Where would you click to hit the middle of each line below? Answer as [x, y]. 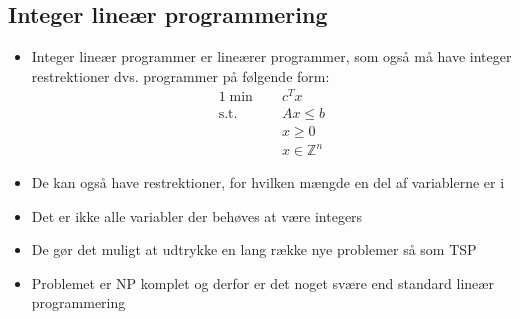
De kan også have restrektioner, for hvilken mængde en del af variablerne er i [268, 182]
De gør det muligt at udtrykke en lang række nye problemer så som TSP [254, 249]
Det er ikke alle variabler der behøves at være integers [197, 215]
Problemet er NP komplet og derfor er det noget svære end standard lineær [262, 282]
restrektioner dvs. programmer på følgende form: [180, 75]
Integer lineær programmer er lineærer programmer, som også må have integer [271, 56]
